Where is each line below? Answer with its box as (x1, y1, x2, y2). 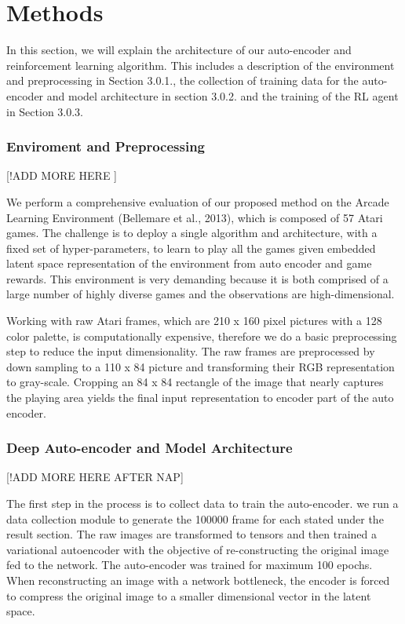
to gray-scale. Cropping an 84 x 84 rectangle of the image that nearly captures (6, 374, 384, 390)
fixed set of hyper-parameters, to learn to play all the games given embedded (6, 239, 376, 256)
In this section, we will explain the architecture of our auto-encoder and (6, 42, 352, 58)
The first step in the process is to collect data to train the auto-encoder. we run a (6, 495, 399, 512)
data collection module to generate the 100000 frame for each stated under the (6, 510, 384, 527)
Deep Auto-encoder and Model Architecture (6, 438, 293, 458)
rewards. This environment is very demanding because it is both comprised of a (6, 270, 389, 286)
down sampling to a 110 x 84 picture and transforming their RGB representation (6, 358, 395, 374)
